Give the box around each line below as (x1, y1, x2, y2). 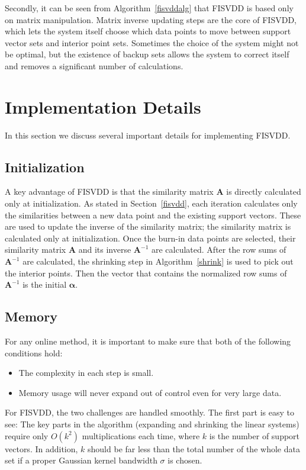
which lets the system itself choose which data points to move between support (5, 25, 291, 37)
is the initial (22, 278, 67, 291)
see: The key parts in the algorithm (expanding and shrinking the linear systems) (5, 418, 299, 430)
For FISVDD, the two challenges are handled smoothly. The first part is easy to (5, 406, 294, 419)
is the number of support (209, 429, 300, 442)
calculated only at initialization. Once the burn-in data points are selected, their (5, 231, 296, 244)
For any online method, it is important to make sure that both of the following (5, 335, 291, 347)
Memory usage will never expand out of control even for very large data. (18, 386, 282, 398)
